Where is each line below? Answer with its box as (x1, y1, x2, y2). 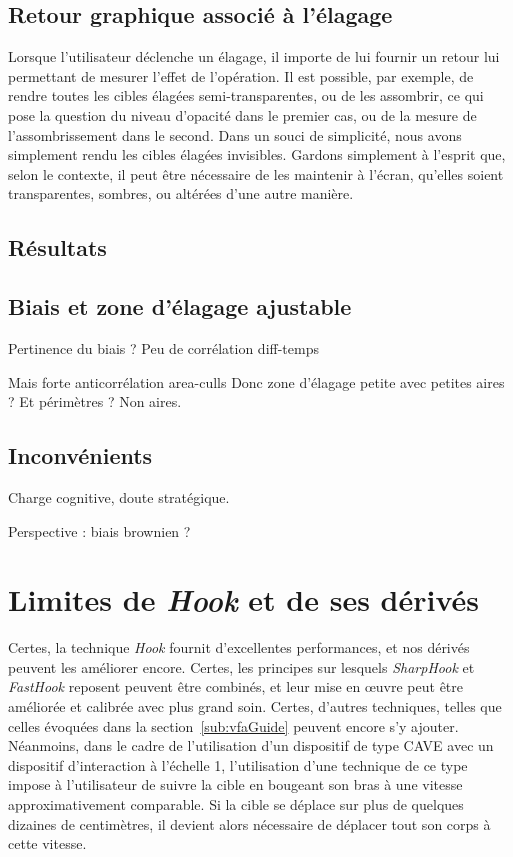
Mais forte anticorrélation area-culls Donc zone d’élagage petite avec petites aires (8, 371, 505, 392)
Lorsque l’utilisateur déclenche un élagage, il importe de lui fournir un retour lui (8, 46, 500, 67)
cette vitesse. (8, 833, 87, 854)
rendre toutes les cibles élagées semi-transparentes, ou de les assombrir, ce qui (8, 85, 484, 106)
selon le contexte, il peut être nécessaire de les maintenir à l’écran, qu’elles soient (8, 163, 504, 184)
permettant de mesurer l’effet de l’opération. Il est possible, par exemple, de (8, 65, 474, 86)
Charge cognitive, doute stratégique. (8, 486, 230, 507)
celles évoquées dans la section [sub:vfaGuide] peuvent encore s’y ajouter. (8, 715, 459, 736)
